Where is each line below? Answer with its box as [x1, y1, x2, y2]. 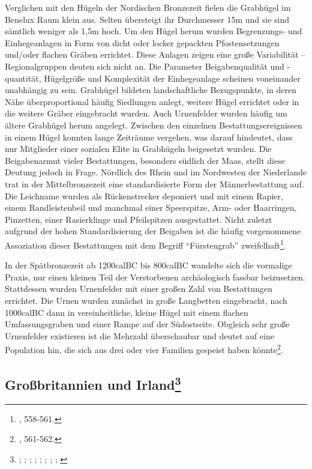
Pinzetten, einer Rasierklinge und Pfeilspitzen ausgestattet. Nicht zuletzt [5, 213, 272, 225]
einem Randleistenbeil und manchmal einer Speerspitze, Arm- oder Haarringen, [5, 201, 297, 214]
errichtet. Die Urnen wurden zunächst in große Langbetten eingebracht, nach [5, 294, 287, 306]
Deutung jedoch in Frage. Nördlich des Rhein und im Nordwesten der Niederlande [5, 166, 307, 178]
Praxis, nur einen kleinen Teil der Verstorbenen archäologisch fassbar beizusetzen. [5, 270, 305, 283]
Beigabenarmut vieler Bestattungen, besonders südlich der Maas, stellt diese [5, 154, 285, 166]
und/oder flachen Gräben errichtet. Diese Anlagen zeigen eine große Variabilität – [5, 48, 306, 61]
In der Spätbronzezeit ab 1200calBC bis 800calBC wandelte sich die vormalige [5, 259, 292, 271]
